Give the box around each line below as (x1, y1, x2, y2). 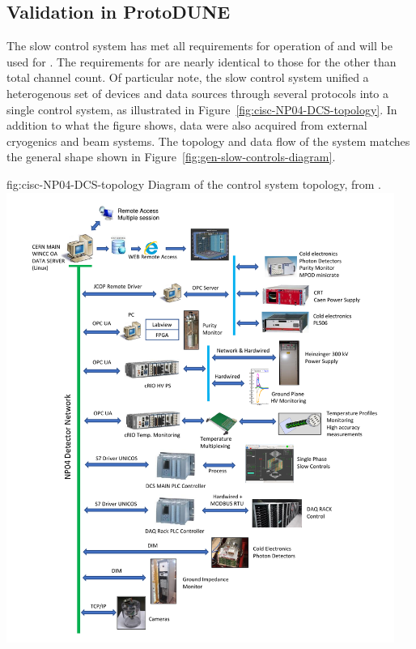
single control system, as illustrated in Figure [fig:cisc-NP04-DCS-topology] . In (6, 100, 397, 117)
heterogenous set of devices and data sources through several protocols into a (6, 84, 389, 101)
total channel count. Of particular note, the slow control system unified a (6, 69, 369, 86)
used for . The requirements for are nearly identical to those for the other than (6, 53, 397, 70)
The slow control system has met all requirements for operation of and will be (6, 37, 393, 54)
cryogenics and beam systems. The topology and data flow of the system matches (6, 132, 410, 149)
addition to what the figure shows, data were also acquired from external (6, 117, 367, 134)
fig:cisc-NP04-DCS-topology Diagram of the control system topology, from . (6, 175, 381, 192)
